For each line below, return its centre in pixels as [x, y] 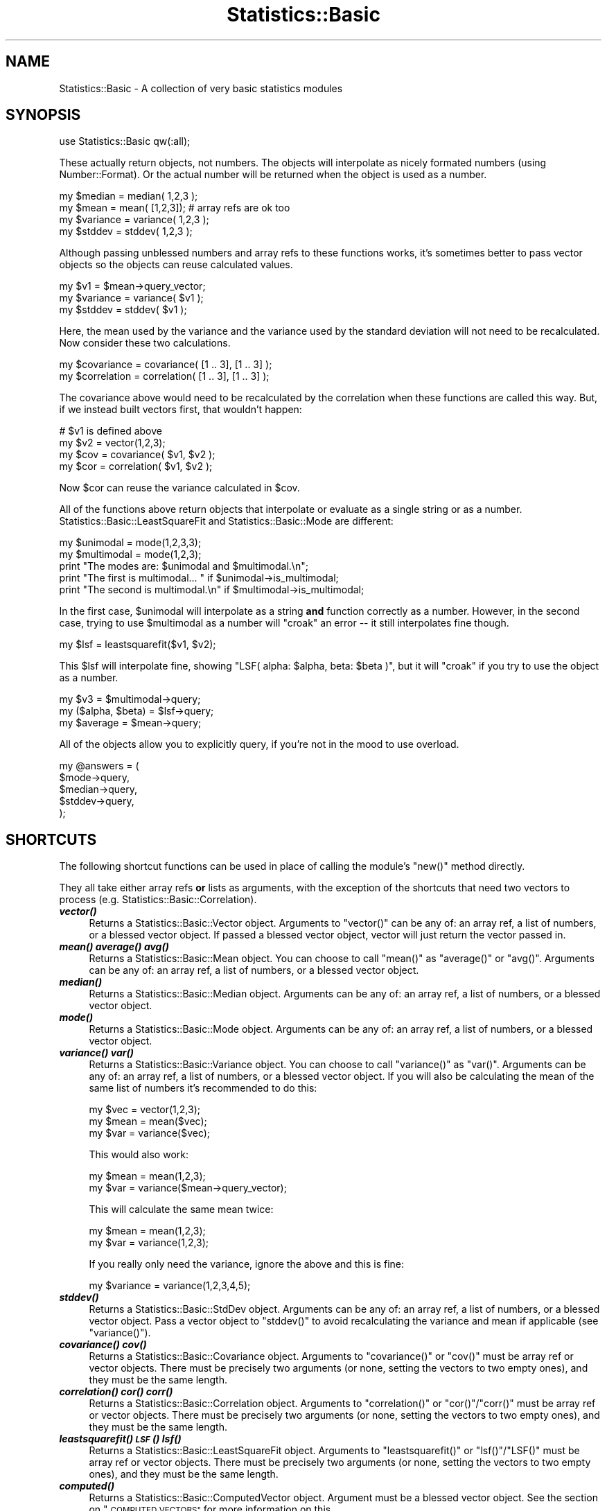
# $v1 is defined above [111, 431]
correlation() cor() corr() [116, 1392]
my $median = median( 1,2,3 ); [129, 196]
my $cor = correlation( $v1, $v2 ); [136, 466]
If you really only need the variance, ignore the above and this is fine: [247, 1264]
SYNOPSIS [43, 115]
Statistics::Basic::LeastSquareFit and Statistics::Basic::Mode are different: [226, 521]
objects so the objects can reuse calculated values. [176, 265]
